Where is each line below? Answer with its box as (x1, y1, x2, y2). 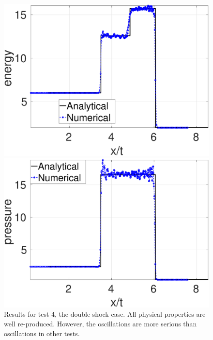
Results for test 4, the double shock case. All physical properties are (4, 309, 206, 319)
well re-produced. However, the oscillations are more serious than (4, 319, 197, 329)
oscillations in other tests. (4, 328, 80, 338)
